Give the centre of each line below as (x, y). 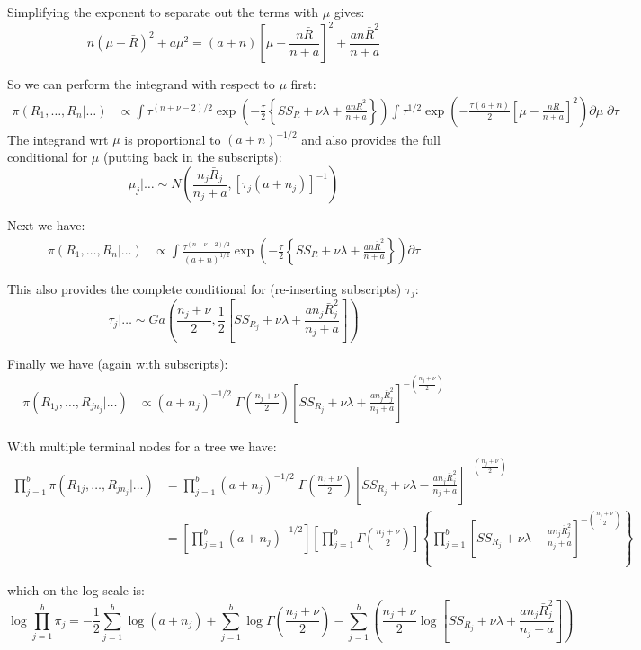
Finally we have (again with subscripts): (118, 363)
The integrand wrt (58, 139)
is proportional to (173, 139)
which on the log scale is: (76, 590)
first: (303, 84)
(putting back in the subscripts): (192, 156)
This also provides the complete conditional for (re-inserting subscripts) (205, 289)
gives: (349, 12)
